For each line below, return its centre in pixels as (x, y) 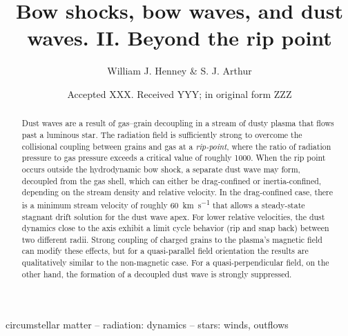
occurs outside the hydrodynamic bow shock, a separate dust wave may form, (161, 169)
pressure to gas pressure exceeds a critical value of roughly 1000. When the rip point (174, 158)
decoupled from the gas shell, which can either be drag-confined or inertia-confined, (172, 180)
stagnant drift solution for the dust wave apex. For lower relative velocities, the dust (173, 216)
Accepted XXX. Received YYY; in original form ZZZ (180, 93)
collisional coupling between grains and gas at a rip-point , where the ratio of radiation (176, 146)
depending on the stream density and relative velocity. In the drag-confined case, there (177, 192)
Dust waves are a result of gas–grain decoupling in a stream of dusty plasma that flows (178, 123)
